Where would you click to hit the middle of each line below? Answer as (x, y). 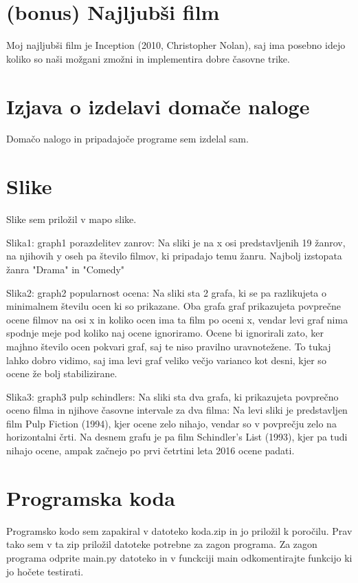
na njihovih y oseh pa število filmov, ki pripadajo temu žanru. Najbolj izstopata (174, 256)
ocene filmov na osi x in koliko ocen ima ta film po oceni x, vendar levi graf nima (177, 319)
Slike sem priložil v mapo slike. (71, 219)
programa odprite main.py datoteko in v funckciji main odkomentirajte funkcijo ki (179, 557)
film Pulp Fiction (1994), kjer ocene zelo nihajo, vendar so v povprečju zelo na (171, 423)
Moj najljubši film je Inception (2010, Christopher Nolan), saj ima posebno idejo (176, 45)
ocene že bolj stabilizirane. (62, 373)
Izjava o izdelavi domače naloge (158, 106)
